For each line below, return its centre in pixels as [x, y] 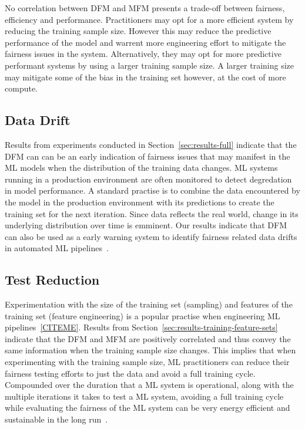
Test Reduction [52, 280]
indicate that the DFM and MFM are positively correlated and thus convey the [148, 338]
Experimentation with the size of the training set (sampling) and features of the [149, 304]
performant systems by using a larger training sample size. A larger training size [149, 65]
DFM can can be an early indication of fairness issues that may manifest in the [148, 156]
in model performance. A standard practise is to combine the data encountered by [152, 190]
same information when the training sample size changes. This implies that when [150, 350]
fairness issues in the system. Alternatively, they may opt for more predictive [143, 54]
